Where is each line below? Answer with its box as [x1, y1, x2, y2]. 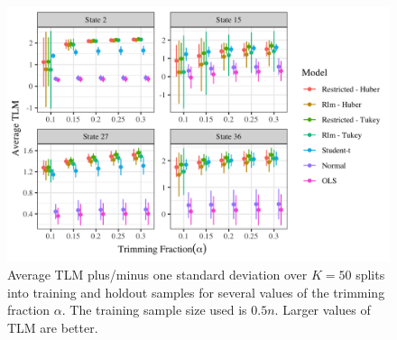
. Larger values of [274, 300, 371, 319]
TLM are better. [7, 317, 98, 336]
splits [355, 264, 385, 283]
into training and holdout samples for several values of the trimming [7, 282, 385, 301]
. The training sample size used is [61, 300, 247, 319]
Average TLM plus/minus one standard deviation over [7, 264, 308, 283]
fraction [7, 300, 51, 319]
